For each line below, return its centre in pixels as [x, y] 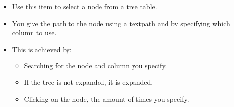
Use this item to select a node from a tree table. [84, 6]
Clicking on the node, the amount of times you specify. [106, 98]
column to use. [34, 33]
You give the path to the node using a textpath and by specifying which [121, 23]
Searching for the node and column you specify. [95, 66]
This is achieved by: [42, 49]
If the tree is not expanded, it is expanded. [88, 82]
